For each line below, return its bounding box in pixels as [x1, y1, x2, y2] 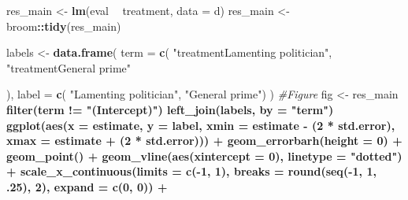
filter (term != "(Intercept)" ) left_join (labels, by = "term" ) [6, 101, 334, 117]
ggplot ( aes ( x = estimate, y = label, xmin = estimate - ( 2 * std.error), [6, 117, 395, 133]
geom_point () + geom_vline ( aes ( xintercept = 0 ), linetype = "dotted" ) [6, 147, 402, 164]
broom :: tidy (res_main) [6, 17, 121, 34]
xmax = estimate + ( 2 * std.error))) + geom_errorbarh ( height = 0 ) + [6, 132, 402, 149]
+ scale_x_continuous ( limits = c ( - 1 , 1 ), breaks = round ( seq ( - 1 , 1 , [6, 163, 376, 180]
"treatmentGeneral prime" [6, 59, 132, 76]
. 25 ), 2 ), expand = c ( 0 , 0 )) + [6, 178, 168, 194]
